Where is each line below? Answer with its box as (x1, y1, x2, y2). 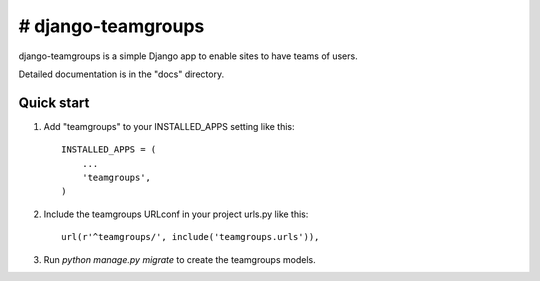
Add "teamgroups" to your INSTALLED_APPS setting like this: (43, 120, 295, 132)
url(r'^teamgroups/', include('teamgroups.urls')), (61, 231, 320, 243)
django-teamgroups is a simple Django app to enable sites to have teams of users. (18, 50, 359, 62)
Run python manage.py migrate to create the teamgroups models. (43, 253, 316, 265)
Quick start (18, 94, 90, 111)
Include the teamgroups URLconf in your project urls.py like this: (43, 208, 309, 220)
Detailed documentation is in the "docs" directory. (18, 68, 225, 80)
